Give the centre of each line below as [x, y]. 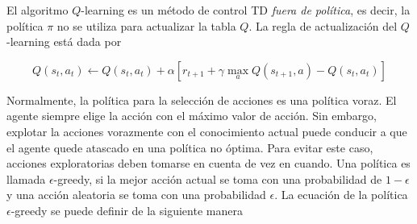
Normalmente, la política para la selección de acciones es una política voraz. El [202, 100]
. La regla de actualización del [323, 25]
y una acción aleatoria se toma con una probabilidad [136, 195]
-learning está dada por [64, 41]
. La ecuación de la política [341, 195]
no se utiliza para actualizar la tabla [146, 25]
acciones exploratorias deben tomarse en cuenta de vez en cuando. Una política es [208, 163]
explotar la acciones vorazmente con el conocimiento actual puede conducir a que [207, 131]
